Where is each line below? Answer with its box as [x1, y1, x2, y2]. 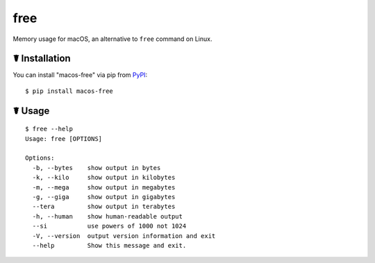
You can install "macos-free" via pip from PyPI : [12, 71, 148, 79]
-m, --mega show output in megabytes [32, 183, 176, 191]
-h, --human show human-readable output [32, 212, 183, 220]
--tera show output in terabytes [32, 203, 176, 211]
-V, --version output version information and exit [32, 232, 216, 239]
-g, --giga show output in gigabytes [32, 193, 176, 201]
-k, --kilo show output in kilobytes [32, 173, 176, 182]
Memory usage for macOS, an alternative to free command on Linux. [12, 35, 212, 43]
